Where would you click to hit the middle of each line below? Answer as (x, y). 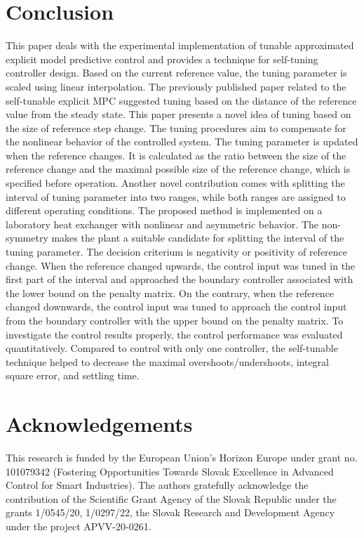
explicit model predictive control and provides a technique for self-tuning (162, 59)
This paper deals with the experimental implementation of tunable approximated (180, 45)
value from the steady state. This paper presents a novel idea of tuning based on (178, 114)
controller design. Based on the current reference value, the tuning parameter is (176, 73)
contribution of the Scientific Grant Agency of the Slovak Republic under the (171, 498)
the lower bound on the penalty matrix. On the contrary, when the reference (170, 293)
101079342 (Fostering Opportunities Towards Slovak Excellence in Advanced (170, 471)
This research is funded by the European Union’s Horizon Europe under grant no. (182, 458)
